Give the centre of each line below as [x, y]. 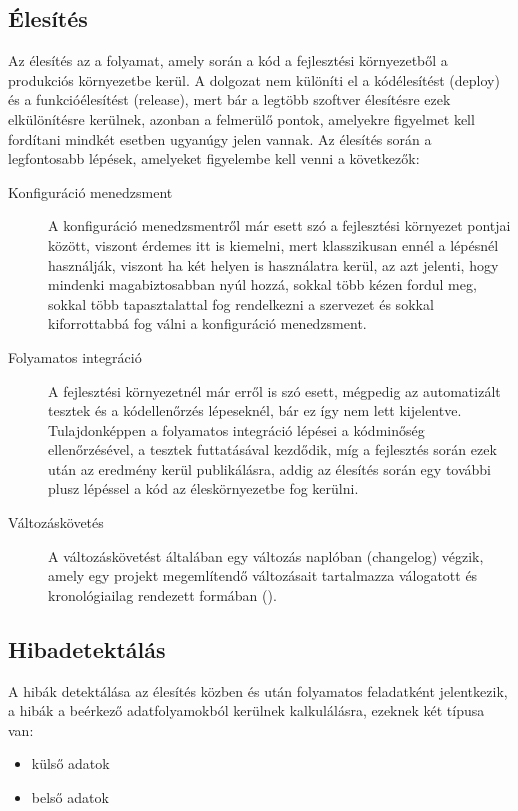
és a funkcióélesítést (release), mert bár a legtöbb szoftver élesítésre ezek [229, 99]
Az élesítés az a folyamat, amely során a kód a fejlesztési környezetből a [228, 60]
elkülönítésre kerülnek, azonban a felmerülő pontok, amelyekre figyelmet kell [241, 118]
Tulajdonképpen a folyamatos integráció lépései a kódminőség [236, 429]
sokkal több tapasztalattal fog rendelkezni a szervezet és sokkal [241, 303]
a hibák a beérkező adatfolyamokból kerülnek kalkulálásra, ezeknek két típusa [246, 710]
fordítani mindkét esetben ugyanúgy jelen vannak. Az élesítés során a [220, 138]
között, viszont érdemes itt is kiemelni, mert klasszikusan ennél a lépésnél [273, 244]
